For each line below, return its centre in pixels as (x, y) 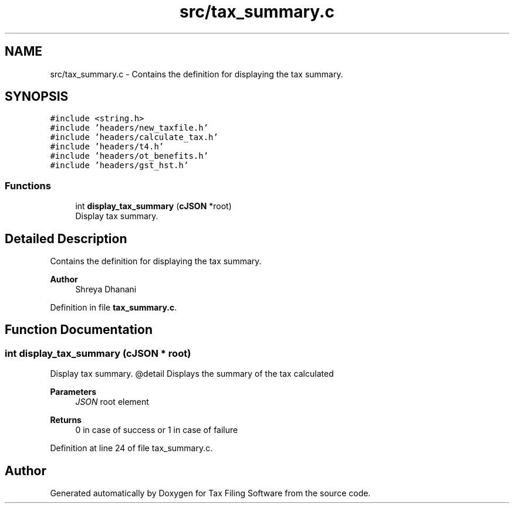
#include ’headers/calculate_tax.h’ (134, 137)
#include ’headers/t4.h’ (107, 147)
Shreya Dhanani (106, 289)
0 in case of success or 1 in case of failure (157, 430)
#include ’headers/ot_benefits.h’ (129, 156)
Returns (66, 420)
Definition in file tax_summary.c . (114, 308)
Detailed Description (66, 238)
